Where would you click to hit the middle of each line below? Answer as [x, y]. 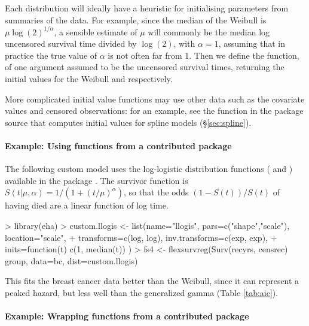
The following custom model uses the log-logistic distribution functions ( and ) [149, 169]
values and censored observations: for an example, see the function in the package [154, 111]
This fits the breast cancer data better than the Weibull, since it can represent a [152, 281]
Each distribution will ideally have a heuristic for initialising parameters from [147, 8]
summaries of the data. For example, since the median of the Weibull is [136, 19]
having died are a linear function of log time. [87, 205]
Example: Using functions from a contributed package [118, 146]
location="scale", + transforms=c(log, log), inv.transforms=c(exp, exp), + [141, 237]
